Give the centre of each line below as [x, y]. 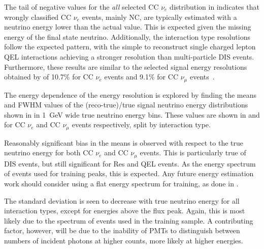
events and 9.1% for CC [141, 77]
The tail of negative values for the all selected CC [81, 7]
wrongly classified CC [38, 17]
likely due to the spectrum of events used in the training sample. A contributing [129, 220]
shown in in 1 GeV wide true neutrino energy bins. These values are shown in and [132, 114]
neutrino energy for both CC [49, 153]
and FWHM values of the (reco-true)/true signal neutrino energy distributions [126, 105]
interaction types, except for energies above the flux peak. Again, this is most [125, 211]
